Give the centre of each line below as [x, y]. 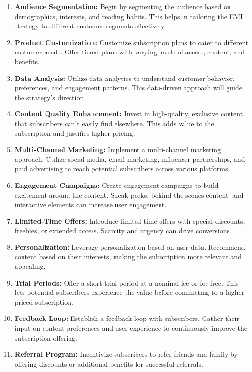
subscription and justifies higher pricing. [75, 133]
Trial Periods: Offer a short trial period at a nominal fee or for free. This [126, 282]
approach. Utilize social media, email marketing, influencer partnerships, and [130, 159]
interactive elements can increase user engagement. [91, 204]
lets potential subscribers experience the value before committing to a [119, 292]
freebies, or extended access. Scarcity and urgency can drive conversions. [123, 230]
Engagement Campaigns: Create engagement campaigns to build [116, 185]
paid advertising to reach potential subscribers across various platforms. [122, 169]
